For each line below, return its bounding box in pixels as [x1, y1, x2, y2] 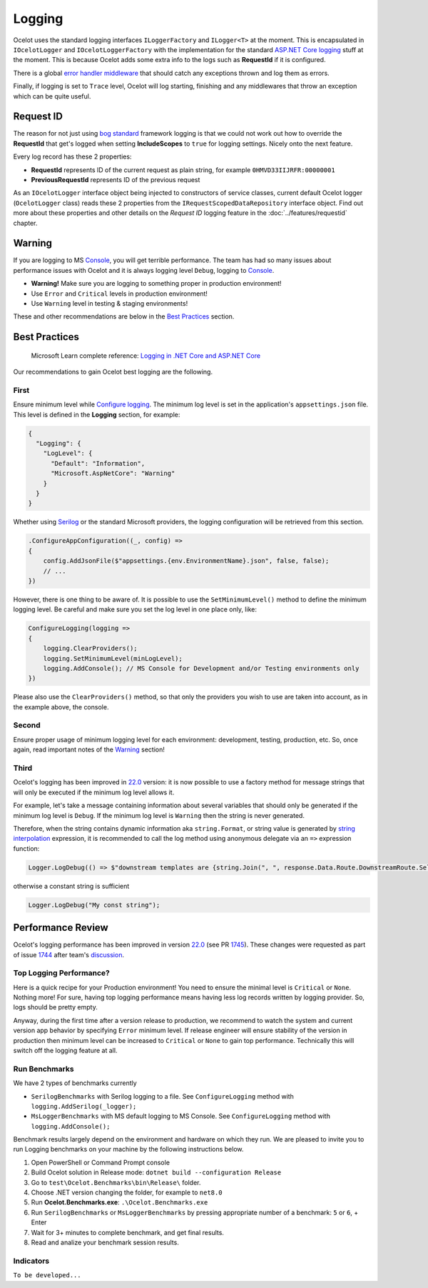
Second [13, 720, 41, 730]
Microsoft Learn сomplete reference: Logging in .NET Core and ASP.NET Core [31, 351, 260, 360]
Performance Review [13, 922, 108, 934]
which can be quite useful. [13, 91, 91, 100]
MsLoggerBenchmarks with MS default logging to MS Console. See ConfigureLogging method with [31, 1112, 331, 1121]
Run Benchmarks [13, 1064, 74, 1074]
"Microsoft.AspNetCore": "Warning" [51, 469, 175, 478]
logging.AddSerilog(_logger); [31, 1102, 137, 1110]
